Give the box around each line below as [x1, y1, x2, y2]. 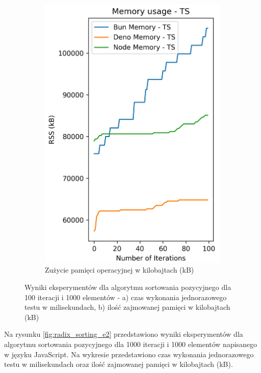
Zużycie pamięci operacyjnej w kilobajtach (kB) [45, 264, 194, 275]
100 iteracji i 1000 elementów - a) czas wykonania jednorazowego [24, 291, 227, 302]
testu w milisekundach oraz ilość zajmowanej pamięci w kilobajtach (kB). [4, 359, 233, 369]
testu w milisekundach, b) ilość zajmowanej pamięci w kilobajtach [24, 302, 230, 312]
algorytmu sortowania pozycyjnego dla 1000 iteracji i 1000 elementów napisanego [4, 338, 257, 349]
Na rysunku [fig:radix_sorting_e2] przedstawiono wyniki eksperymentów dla [4, 329, 243, 339]
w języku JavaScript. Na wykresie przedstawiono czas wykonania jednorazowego [4, 349, 254, 359]
